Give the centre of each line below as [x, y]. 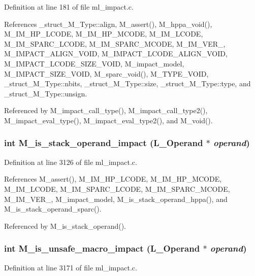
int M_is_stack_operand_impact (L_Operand [104, 143]
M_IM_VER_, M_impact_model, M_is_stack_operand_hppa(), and [116, 199]
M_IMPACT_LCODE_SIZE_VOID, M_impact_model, [94, 63]
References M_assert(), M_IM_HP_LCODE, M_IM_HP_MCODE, [113, 179]
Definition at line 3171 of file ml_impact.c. [71, 267]
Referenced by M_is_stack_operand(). [65, 226]
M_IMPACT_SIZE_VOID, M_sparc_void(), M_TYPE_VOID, [106, 73]
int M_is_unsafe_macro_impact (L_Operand [102, 248]
